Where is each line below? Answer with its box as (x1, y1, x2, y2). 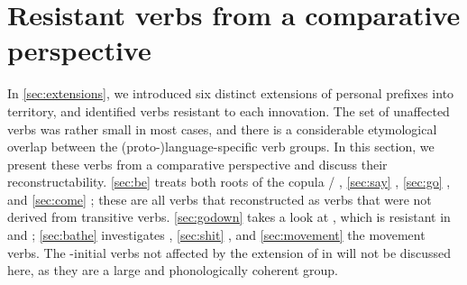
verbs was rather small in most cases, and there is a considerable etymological (7, 119, 437, 138)
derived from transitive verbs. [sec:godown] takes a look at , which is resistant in (7, 207, 451, 226)
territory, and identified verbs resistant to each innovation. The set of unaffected (7, 101, 450, 120)
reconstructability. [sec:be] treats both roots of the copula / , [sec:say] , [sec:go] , (7, 172, 451, 191)
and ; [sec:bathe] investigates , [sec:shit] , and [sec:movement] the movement (7, 225, 426, 244)
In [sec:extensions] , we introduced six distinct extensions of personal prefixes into (7, 84, 454, 103)
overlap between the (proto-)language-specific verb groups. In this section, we (7, 137, 435, 156)
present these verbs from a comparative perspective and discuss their (7, 154, 388, 173)
